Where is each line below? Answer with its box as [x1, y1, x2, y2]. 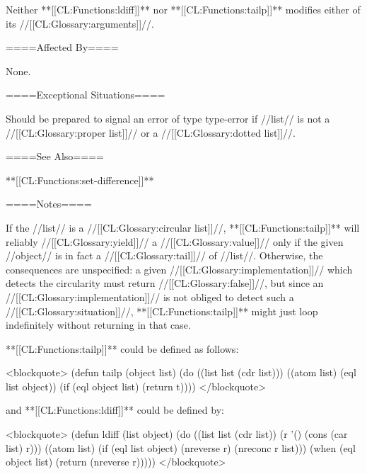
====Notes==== [6, 196, 92, 211]
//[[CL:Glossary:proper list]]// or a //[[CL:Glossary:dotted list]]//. [6, 125, 296, 140]
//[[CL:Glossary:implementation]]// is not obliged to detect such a [6, 289, 294, 304]
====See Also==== [6, 149, 104, 164]
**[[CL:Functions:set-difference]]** [6, 172, 154, 187]
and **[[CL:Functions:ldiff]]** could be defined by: [6, 402, 224, 417]
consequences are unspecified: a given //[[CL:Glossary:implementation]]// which [6, 261, 353, 276]
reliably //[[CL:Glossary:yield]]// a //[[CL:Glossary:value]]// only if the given [6, 234, 344, 249]
